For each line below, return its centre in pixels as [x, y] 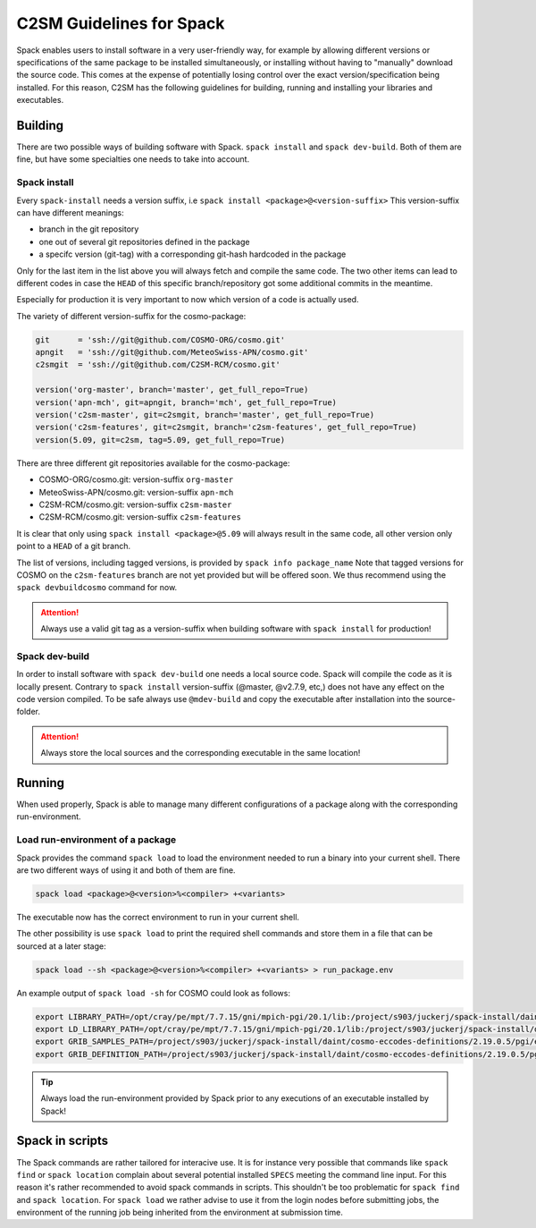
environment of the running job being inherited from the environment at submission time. [180, 1213]
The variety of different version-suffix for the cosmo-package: [131, 316]
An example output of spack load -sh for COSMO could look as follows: [153, 993]
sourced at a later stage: [61, 946]
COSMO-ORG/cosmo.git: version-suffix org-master [136, 479]
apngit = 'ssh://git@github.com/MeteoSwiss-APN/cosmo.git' [172, 352]
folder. [28, 712]
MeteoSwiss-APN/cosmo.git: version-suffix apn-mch [136, 492]
